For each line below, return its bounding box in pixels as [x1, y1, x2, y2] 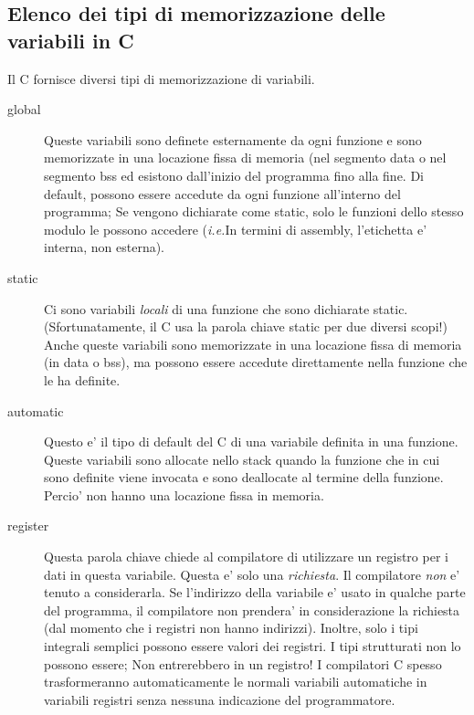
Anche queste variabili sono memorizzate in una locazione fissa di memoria [44, 334, 462, 353]
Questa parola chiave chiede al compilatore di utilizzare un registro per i [44, 547, 448, 566]
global [7, 100, 41, 119]
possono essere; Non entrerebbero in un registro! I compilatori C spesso [44, 654, 442, 673]
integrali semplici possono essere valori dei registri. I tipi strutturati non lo [44, 636, 461, 656]
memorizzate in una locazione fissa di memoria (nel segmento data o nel [44, 148, 447, 167]
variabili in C [7, 26, 134, 54]
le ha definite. [44, 370, 121, 389]
